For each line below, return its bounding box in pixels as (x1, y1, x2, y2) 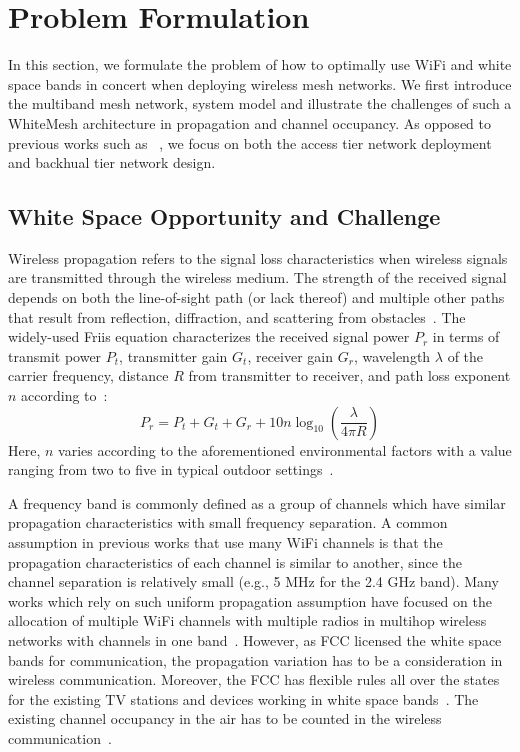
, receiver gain (247, 345, 334, 366)
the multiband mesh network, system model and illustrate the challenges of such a (8, 93, 512, 114)
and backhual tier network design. (8, 152, 216, 173)
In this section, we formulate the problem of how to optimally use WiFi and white (8, 54, 512, 75)
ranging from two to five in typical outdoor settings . (8, 459, 334, 480)
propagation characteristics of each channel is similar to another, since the (8, 551, 463, 572)
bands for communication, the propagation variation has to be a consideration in (8, 649, 503, 670)
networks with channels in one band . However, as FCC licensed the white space (8, 629, 502, 650)
